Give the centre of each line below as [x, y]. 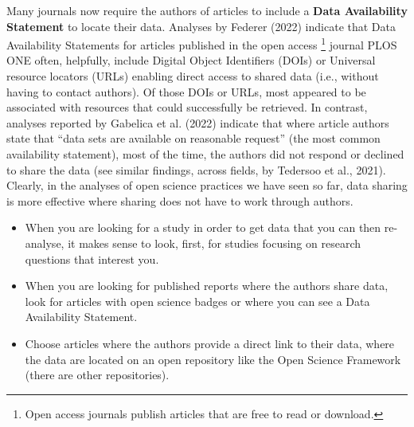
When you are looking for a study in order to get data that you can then [203, 227]
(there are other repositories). [97, 375]
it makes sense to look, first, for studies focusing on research [214, 243]
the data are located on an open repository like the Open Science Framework [213, 359]
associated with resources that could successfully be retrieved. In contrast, [187, 107]
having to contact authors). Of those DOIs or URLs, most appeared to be [186, 91]
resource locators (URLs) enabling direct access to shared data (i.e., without [193, 76]
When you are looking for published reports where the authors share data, [207, 286]
